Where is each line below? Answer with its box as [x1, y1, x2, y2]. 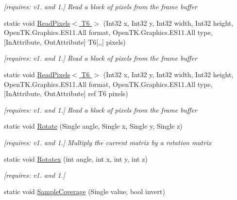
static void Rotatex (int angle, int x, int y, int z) [4, 153, 148, 164]
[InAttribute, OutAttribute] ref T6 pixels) [4, 88, 128, 99]
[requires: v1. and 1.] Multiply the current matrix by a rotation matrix [4, 137, 211, 147]
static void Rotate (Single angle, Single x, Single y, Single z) [4, 121, 183, 131]
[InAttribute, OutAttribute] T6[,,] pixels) [4, 36, 126, 47]
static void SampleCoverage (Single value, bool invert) [4, 186, 165, 196]
